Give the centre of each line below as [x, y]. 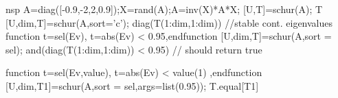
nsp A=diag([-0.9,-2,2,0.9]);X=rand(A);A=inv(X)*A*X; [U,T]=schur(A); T [164, 9]
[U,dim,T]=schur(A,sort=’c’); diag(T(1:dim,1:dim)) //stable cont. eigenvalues [169, 22]
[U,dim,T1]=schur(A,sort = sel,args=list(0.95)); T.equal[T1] [132, 85]
